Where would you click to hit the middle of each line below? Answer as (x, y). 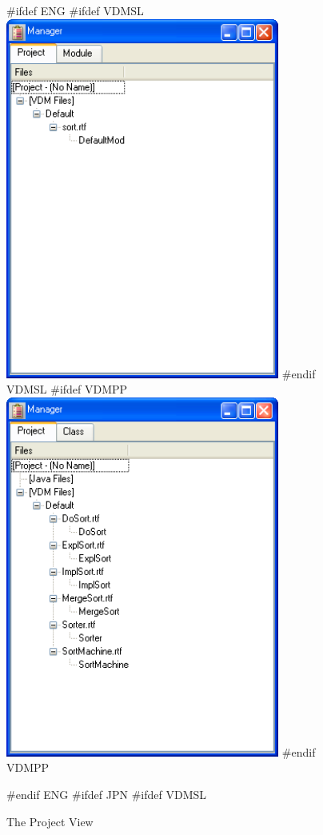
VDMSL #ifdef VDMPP (67, 389)
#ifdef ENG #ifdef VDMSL (75, 10)
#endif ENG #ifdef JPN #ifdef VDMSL (106, 795)
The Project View (50, 821)
